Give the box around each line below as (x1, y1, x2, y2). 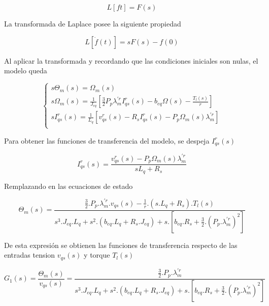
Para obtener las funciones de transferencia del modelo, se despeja (4, 135, 210, 146)
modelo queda (4, 65, 47, 76)
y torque (84, 249, 110, 260)
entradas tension (4, 249, 55, 260)
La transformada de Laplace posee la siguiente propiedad (4, 18, 181, 29)
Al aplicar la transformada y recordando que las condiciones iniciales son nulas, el (4, 55, 258, 66)
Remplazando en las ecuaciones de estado (4, 180, 133, 191)
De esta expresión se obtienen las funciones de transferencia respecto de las (4, 239, 238, 250)
